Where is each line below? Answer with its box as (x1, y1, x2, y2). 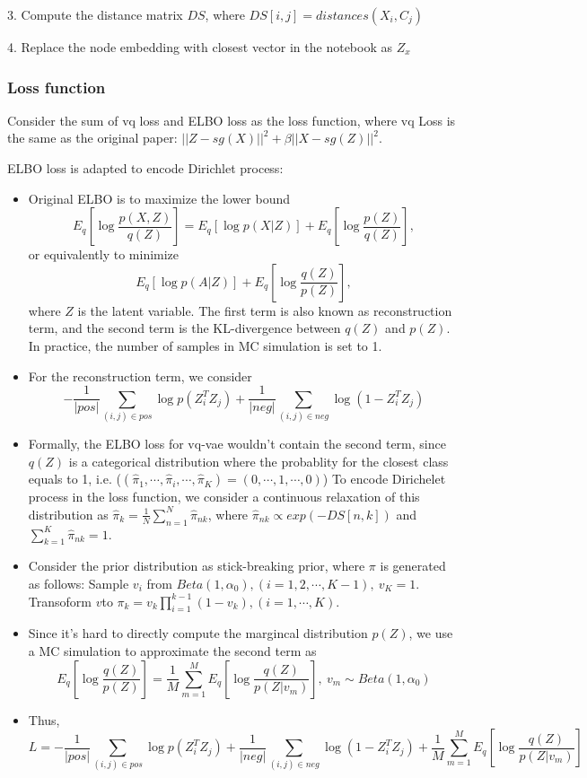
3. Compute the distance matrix (7, 5, 183, 23)
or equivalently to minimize (28, 245, 180, 264)
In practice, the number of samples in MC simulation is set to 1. (28, 336, 382, 354)
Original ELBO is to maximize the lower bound (28, 188, 291, 207)
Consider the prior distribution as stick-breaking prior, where (28, 556, 365, 575)
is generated (380, 556, 446, 575)
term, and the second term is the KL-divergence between (28, 319, 341, 337)
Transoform (28, 591, 92, 610)
